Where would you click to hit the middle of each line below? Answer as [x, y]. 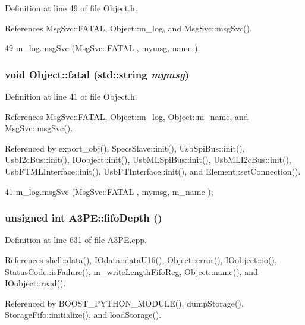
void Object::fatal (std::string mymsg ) [97, 74]
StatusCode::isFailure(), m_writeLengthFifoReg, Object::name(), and [131, 271]
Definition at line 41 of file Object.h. [71, 96]
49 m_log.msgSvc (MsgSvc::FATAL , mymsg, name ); [103, 48]
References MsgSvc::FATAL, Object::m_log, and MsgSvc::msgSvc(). [128, 28]
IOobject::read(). [35, 283]
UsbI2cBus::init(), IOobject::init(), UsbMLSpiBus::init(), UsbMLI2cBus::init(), [148, 160]
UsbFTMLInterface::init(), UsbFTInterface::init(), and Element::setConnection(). [153, 171]
